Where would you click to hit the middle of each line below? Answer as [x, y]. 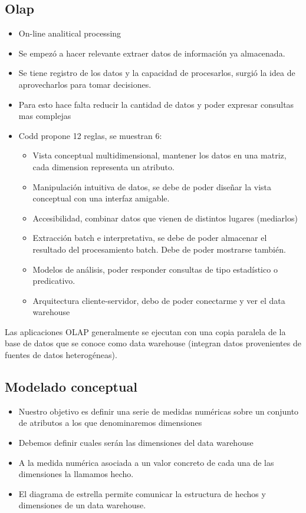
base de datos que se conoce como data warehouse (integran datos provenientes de [153, 343]
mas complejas [45, 116]
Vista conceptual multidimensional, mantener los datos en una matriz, [159, 155]
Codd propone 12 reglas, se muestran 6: [90, 135]
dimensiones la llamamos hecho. [76, 474]
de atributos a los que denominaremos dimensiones [110, 423]
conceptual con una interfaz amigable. [101, 198]
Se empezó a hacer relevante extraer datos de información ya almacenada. [152, 53]
